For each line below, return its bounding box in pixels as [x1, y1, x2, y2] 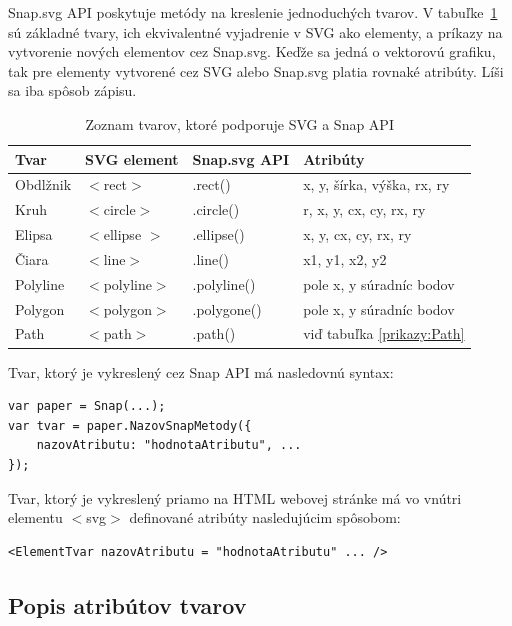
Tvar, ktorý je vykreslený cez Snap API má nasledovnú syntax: [8, 361, 394, 382]
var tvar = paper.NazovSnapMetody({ [8, 418, 252, 433]
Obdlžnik [15, 174, 72, 195]
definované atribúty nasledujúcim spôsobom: [129, 507, 401, 528]
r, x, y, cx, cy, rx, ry [303, 199, 426, 220]
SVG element [85, 148, 179, 169]
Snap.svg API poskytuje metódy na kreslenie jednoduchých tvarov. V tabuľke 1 [8, 2, 498, 22]
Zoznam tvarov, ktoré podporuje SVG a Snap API [85, 113, 394, 134]
